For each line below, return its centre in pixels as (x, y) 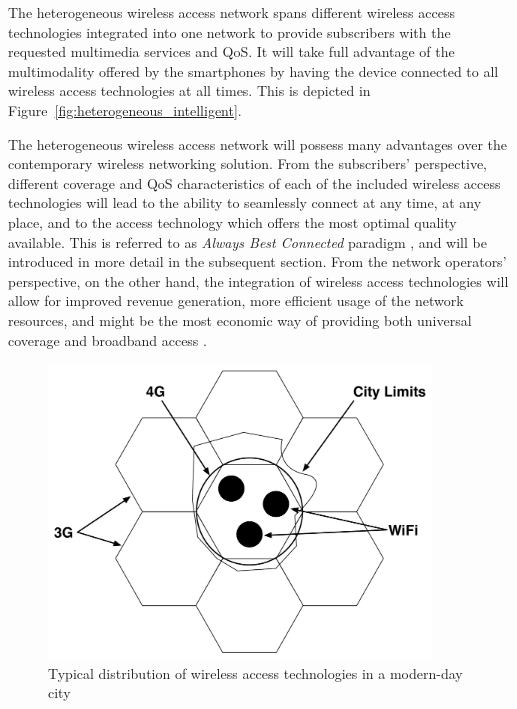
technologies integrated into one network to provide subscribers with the (229, 31)
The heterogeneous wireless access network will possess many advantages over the (257, 143)
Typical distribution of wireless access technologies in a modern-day (255, 672)
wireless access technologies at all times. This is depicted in (189, 90)
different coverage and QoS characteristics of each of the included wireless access (254, 182)
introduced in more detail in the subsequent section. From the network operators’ (257, 261)
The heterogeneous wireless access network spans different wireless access (231, 12)
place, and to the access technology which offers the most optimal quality (232, 221)
